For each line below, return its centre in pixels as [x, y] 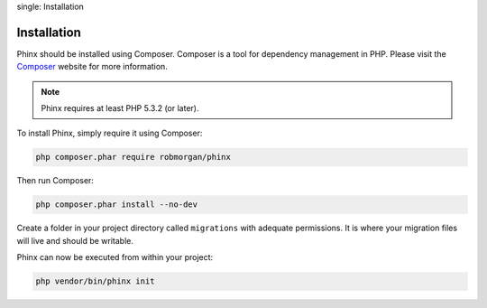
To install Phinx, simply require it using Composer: [110, 133]
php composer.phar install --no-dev [117, 205]
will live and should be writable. [75, 240]
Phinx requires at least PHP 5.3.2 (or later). [120, 108]
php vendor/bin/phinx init [95, 281]
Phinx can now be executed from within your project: [115, 257]
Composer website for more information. [92, 67]
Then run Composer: [55, 181]
